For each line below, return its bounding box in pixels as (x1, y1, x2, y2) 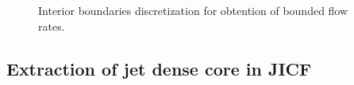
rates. (38, 17, 65, 34)
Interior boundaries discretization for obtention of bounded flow (38, 2, 348, 18)
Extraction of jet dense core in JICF (6, 56, 312, 80)
